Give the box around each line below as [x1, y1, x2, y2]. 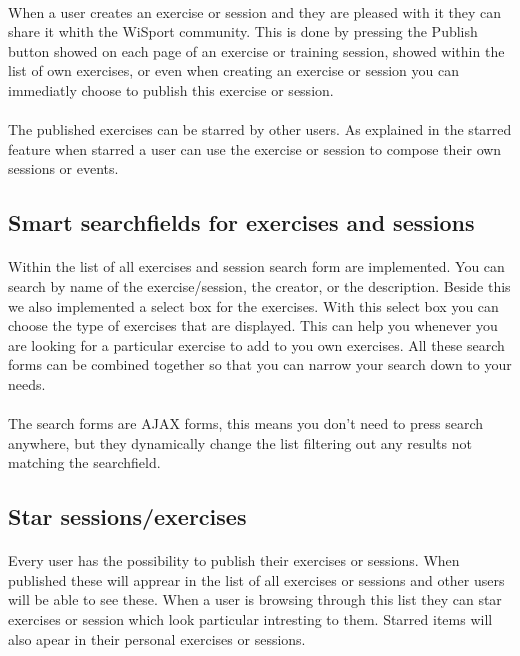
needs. [8, 373, 46, 394]
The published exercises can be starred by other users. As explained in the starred [8, 119, 512, 140]
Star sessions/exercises [8, 501, 247, 532]
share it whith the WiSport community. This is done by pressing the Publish [8, 21, 478, 42]
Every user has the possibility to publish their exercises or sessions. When [8, 550, 460, 571]
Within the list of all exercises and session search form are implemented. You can [8, 256, 505, 277]
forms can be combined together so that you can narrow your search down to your [8, 354, 512, 375]
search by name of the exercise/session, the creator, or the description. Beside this [8, 275, 511, 296]
